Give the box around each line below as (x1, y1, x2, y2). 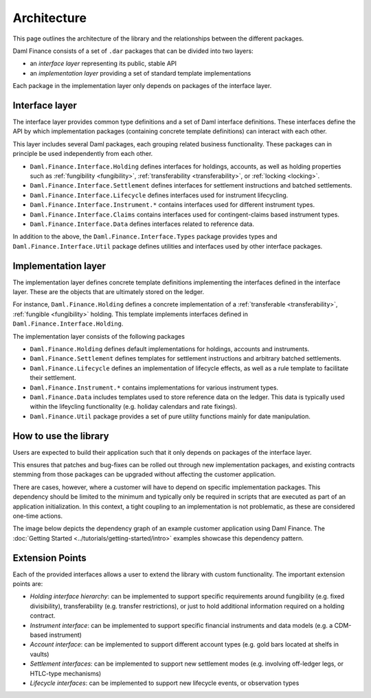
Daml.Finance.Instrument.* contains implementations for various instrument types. (30, 383, 278, 392)
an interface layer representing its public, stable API (30, 59, 177, 68)
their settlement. (30, 374, 77, 382)
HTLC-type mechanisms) (30, 669, 102, 677)
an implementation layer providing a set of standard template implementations (30, 69, 251, 77)
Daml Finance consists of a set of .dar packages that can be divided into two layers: (12, 47, 254, 55)
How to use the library (12, 430, 109, 442)
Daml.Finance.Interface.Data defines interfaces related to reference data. (30, 220, 254, 228)
